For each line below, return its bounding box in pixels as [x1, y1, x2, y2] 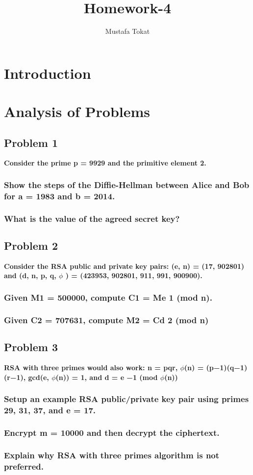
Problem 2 [4, 238, 58, 253]
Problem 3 [4, 339, 58, 355]
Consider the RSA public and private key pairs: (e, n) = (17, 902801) [4, 261, 245, 271]
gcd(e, [28, 372, 49, 382]
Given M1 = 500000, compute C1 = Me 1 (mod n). [4, 291, 212, 303]
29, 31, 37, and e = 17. [4, 404, 96, 416]
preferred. [4, 460, 44, 472]
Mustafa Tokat [105, 26, 150, 36]
